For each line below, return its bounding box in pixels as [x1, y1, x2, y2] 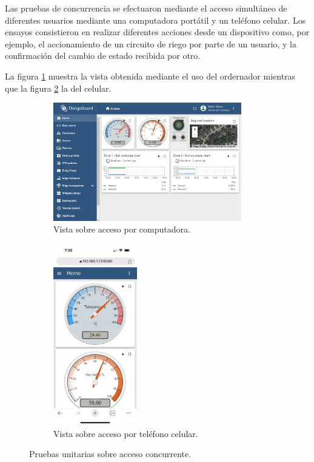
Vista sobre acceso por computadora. [53, 223, 190, 236]
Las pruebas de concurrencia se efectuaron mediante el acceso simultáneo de [5, 2, 287, 14]
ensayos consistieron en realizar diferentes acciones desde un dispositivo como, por [5, 25, 310, 38]
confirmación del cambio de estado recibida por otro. [5, 49, 201, 62]
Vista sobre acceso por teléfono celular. [53, 427, 198, 440]
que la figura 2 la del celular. [5, 81, 112, 94]
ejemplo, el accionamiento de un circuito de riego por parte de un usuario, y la [5, 37, 296, 50]
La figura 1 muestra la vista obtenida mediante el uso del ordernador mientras [5, 69, 296, 82]
